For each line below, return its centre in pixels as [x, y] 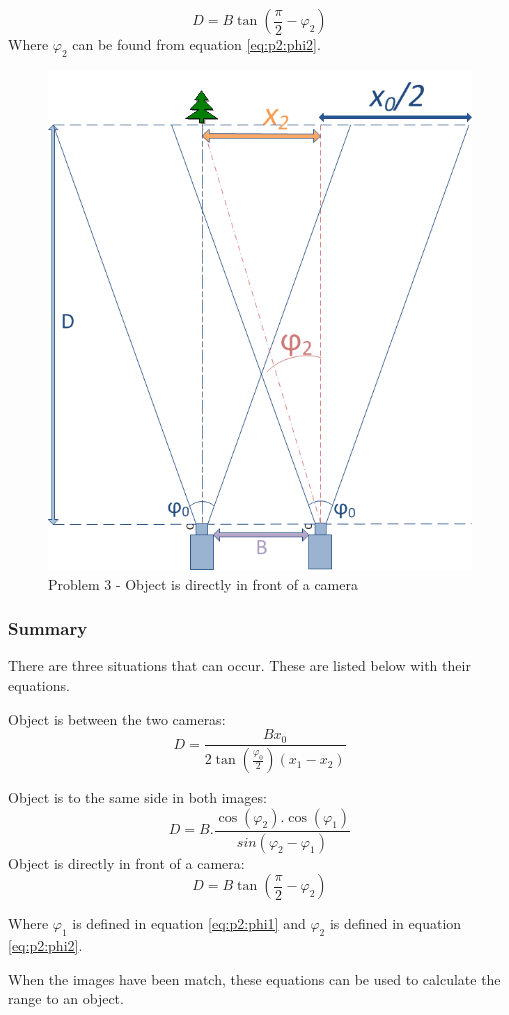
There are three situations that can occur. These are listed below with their [239, 665]
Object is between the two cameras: [117, 718]
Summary [48, 628]
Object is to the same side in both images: [137, 797]
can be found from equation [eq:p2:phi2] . [196, 44]
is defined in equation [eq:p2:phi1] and [189, 923]
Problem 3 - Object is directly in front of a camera [203, 583]
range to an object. [66, 998]
